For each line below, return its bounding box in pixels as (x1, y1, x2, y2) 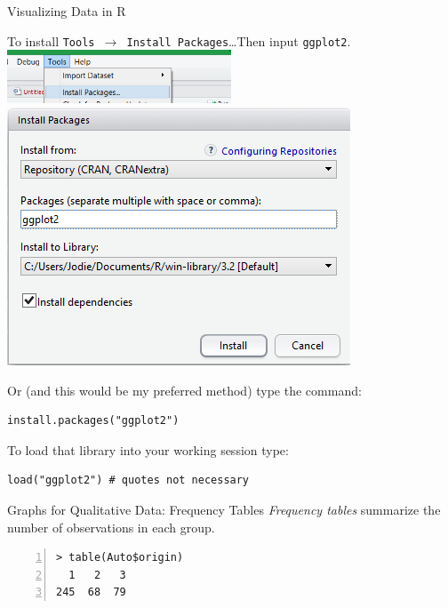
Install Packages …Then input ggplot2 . (126, 31, 351, 50)
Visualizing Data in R (7, 2, 126, 20)
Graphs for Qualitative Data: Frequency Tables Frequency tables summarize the (7, 500, 441, 518)
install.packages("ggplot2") (7, 414, 180, 428)
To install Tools (7, 31, 95, 50)
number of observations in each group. (7, 517, 215, 536)
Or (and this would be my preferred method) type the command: (7, 380, 362, 399)
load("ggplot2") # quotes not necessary (7, 474, 250, 487)
